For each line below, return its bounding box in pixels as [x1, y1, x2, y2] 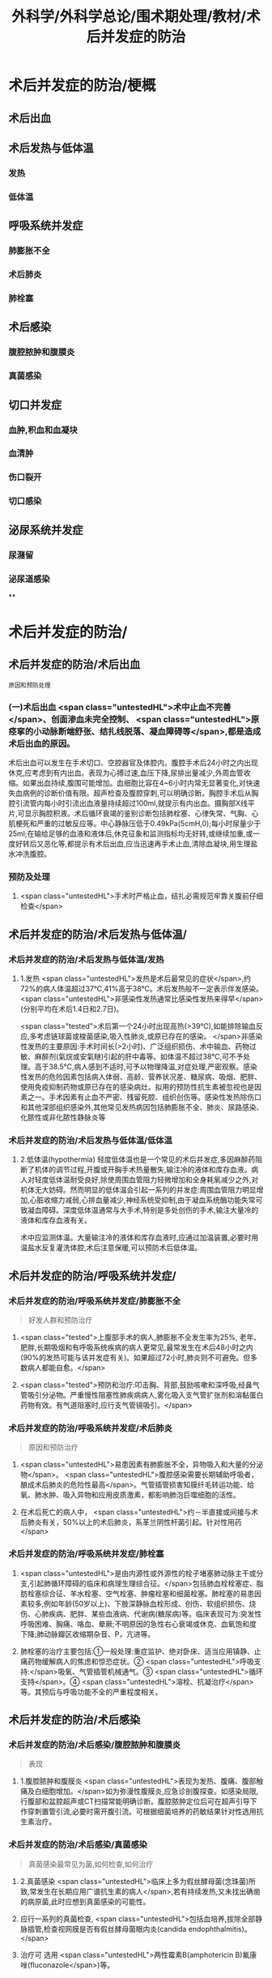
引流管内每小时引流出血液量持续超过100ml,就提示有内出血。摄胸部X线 [15, 798, 249, 808]
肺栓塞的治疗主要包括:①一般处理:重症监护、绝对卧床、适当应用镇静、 [19, 1646, 255, 1656]
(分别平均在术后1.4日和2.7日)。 [19, 1004, 124, 1014]
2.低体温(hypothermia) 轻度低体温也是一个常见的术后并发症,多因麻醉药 [19, 1154, 256, 1164]
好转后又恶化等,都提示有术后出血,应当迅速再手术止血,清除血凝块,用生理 [15, 839, 251, 849]
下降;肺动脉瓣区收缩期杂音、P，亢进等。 [19, 1629, 155, 1638]
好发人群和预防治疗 [28, 1315, 93, 1325]
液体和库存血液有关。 [19, 1215, 91, 1225]
